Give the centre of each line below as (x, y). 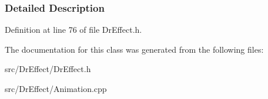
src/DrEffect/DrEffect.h (48, 69)
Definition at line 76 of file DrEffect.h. (73, 30)
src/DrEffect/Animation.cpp (56, 88)
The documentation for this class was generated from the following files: (134, 49)
